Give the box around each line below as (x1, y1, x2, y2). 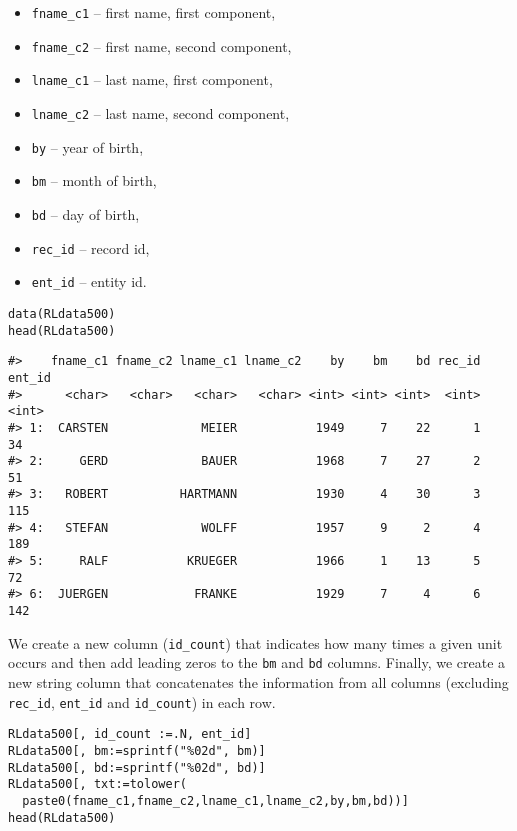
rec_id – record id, (31, 237, 150, 258)
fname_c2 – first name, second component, (31, 35, 292, 56)
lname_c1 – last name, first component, (31, 69, 273, 90)
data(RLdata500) (8, 306, 116, 321)
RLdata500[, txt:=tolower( (8, 777, 187, 792)
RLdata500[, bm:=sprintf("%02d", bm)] (8, 743, 266, 758)
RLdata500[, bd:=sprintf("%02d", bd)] (8, 760, 266, 775)
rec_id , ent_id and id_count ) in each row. (8, 691, 276, 712)
